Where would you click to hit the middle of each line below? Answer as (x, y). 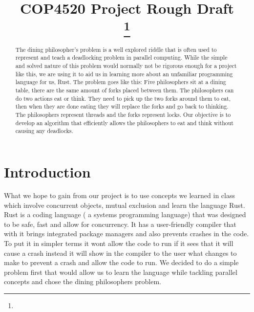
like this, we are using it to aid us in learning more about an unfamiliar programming (124, 74)
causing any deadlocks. (44, 131)
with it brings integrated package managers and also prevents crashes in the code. (127, 234)
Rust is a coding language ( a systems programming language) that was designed (125, 214)
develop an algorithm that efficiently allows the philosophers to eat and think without (124, 123)
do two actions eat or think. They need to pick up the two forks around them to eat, (123, 98)
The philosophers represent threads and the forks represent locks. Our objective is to (123, 115)
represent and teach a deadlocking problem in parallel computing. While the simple (121, 57)
